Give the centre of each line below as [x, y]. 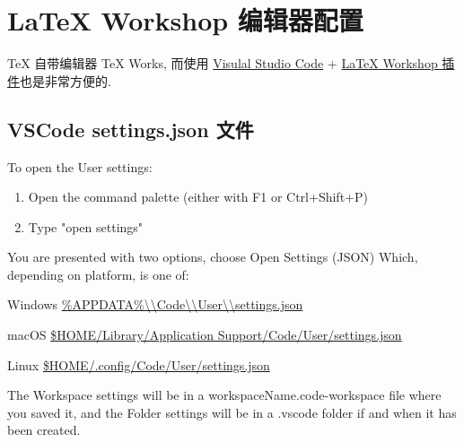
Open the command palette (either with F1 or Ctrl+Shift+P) [198, 197]
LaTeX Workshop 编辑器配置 [185, 20]
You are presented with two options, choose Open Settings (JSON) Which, [213, 257]
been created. [44, 430]
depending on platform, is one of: [98, 274]
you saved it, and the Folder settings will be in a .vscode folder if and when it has [232, 412]
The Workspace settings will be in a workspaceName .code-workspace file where [224, 395]
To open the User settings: [80, 166]
